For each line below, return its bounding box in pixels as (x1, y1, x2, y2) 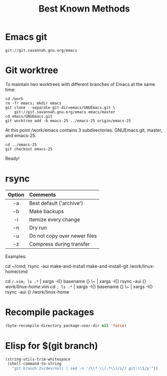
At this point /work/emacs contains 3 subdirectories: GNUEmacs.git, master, (5, 127, 162, 133)
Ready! (5, 155, 20, 161)
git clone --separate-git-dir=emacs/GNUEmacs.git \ (5, 105, 115, 110)
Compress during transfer (29, 240, 90, 247)
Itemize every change (29, 216, 80, 223)
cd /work (5, 96, 24, 101)
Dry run (29, 224, 47, 231)
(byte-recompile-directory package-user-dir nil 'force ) (5, 323, 127, 328)
